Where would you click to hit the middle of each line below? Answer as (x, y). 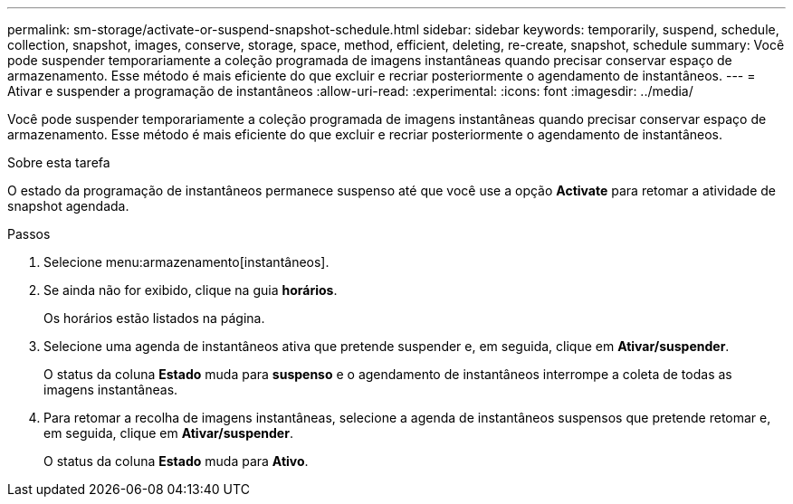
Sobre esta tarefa (59, 162)
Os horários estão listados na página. (154, 318)
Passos (29, 234)
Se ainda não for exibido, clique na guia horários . (191, 290)
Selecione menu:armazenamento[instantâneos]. (186, 262)
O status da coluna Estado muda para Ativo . (176, 461)
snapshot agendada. (68, 206)
